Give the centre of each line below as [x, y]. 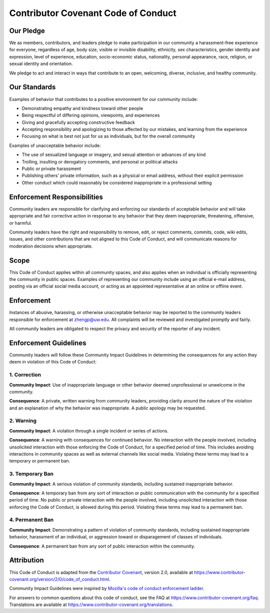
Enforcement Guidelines [48, 343]
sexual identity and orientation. [41, 64]
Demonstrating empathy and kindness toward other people [82, 108]
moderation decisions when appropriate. [51, 246]
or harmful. [21, 223]
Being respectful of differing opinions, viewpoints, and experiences [91, 115]
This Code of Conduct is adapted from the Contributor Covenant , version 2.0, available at [101, 572]
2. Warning [23, 421]
